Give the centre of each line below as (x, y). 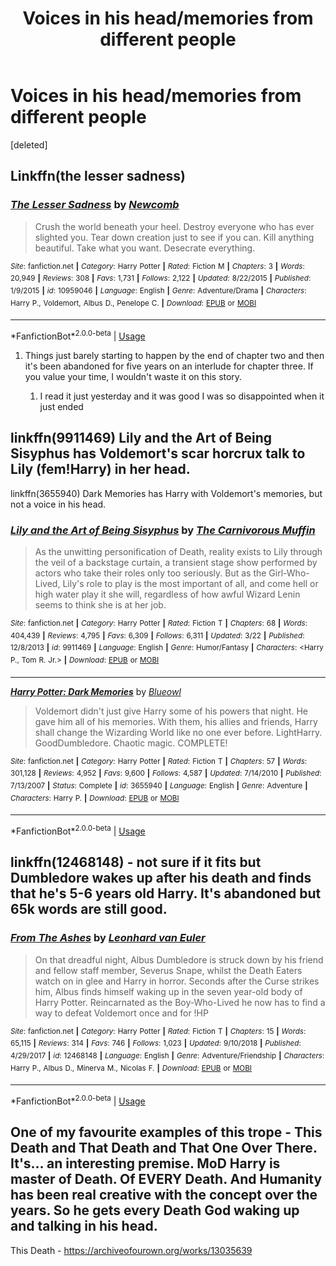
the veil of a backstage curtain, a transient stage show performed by (176, 563)
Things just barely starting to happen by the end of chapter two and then (174, 355)
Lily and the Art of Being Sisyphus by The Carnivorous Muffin (163, 530)
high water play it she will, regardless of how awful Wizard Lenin (167, 594)
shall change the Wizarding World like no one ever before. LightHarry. (178, 732)
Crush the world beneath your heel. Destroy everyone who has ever (174, 226)
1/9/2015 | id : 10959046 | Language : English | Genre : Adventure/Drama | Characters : (158, 290)
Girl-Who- (289, 573)
